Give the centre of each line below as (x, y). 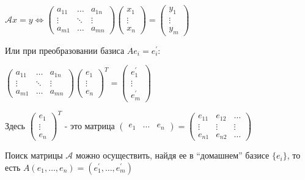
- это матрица (90, 125)
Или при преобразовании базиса (65, 50)
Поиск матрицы (34, 155)
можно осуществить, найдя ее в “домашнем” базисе (172, 155)
